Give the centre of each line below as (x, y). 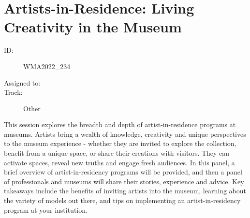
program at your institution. (46, 210)
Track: (13, 92)
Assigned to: (22, 82)
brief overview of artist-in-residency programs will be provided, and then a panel (123, 172)
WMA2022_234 (47, 66)
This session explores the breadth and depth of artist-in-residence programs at (120, 124)
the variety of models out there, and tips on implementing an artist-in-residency (122, 200)
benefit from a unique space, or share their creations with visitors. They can (117, 153)
